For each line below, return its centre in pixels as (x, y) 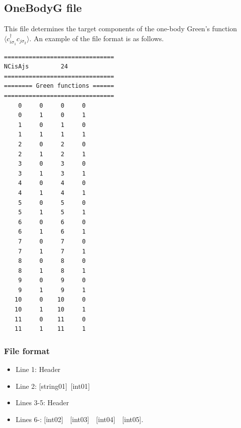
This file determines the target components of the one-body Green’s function (120, 29)
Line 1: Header (38, 369)
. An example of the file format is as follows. (97, 38)
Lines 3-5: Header (42, 402)
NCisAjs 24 (36, 67)
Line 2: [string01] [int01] (53, 386)
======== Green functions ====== (59, 86)
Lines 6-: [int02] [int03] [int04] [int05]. (79, 419)
